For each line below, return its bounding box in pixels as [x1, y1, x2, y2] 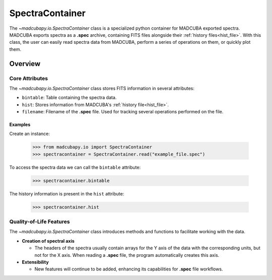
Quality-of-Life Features [9, 218, 70, 225]
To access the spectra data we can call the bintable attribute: [9, 164, 141, 170]
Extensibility [22, 259, 49, 265]
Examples [9, 121, 31, 128]
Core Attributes [9, 75, 48, 82]
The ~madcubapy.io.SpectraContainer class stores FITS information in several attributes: [9, 85, 195, 91]
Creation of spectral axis [22, 238, 75, 244]
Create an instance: [9, 131, 50, 137]
